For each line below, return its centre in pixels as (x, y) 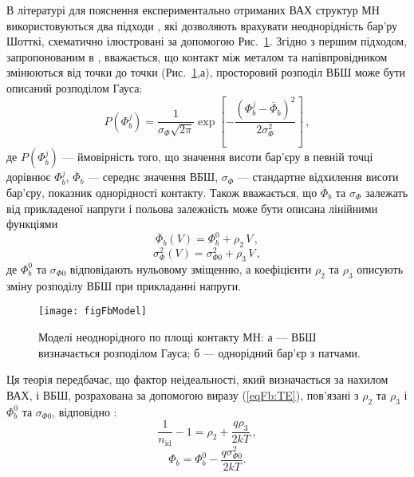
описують (380, 268)
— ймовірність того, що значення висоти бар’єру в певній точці (218, 157)
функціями (32, 224)
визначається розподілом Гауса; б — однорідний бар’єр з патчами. (199, 352)
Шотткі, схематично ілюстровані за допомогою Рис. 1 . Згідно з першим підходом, (207, 41)
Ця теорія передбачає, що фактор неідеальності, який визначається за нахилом (197, 379)
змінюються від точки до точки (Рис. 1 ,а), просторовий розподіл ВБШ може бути (206, 72)
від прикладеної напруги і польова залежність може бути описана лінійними (192, 208)
